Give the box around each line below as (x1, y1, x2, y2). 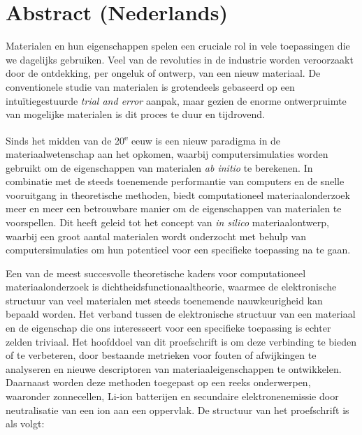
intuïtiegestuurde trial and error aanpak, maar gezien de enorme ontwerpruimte (6, 93, 347, 108)
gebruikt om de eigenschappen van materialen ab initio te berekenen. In (6, 160, 313, 175)
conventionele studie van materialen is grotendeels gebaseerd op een (6, 79, 295, 94)
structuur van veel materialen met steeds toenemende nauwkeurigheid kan (6, 293, 323, 307)
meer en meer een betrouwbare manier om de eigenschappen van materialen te (6, 201, 342, 216)
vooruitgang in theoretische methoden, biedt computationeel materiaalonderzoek (6, 187, 350, 202)
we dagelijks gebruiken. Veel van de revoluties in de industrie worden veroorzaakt (6, 52, 354, 66)
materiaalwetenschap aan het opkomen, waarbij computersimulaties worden (6, 146, 328, 161)
